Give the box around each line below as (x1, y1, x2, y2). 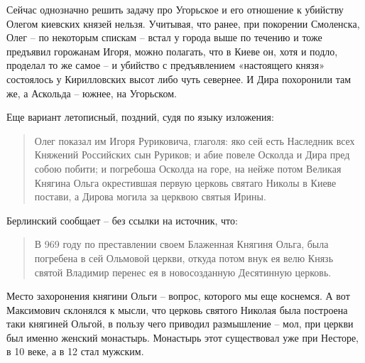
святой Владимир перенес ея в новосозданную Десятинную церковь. (34, 264, 332, 279)
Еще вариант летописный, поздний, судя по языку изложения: (6, 109, 274, 124)
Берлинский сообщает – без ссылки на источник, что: (6, 212, 238, 227)
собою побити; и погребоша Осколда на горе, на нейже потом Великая (34, 161, 342, 175)
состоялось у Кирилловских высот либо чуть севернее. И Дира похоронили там (6, 71, 352, 86)
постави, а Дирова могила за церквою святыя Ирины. (34, 189, 266, 204)
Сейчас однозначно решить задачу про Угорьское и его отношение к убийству (6, 2, 344, 16)
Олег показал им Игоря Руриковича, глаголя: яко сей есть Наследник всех (34, 133, 355, 148)
